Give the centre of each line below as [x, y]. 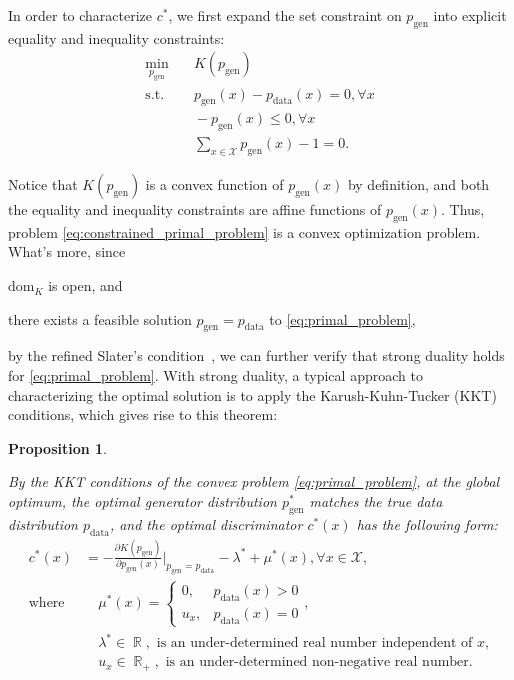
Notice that [43, 184]
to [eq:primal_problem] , [342, 318]
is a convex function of [214, 184]
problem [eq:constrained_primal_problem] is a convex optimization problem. [244, 231]
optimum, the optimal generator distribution [142, 501]
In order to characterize [80, 15]
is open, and [85, 285]
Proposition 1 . [57, 447]
